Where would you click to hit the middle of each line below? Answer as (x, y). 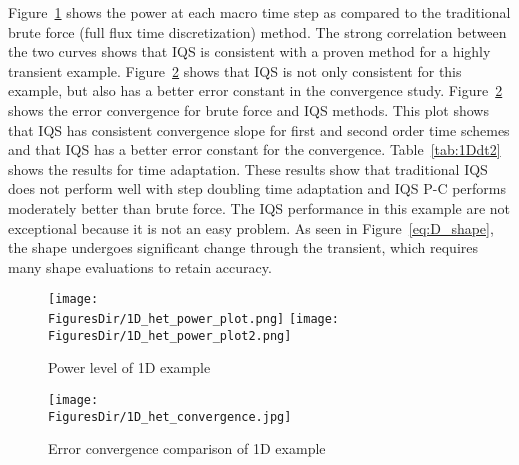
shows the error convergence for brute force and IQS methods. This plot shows (248, 109)
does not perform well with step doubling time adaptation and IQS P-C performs (257, 188)
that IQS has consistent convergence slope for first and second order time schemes (259, 129)
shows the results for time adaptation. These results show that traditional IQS (248, 168)
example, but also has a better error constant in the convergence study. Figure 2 (255, 90)
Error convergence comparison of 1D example (187, 448)
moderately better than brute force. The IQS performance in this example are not (259, 207)
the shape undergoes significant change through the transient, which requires (243, 247)
